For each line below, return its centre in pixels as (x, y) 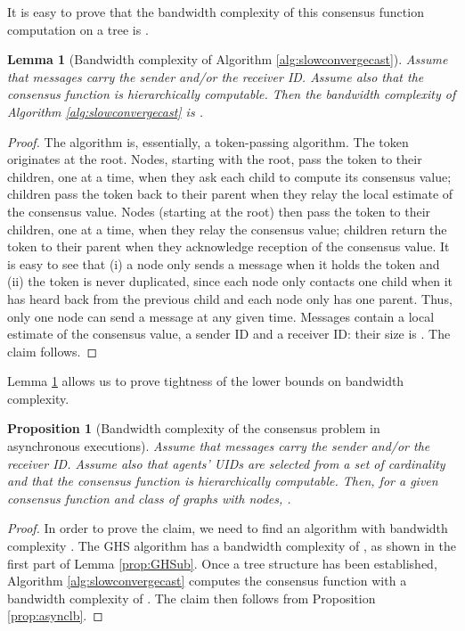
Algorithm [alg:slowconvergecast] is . (105, 111)
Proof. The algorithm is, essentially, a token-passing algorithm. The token (208, 141)
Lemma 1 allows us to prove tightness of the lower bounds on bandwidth (206, 381)
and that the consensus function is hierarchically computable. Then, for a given (223, 481)
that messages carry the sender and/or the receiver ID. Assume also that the (216, 76)
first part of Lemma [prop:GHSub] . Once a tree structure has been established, (222, 563)
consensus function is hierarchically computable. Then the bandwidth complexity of (232, 94)
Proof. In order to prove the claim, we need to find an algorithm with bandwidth (228, 528)
